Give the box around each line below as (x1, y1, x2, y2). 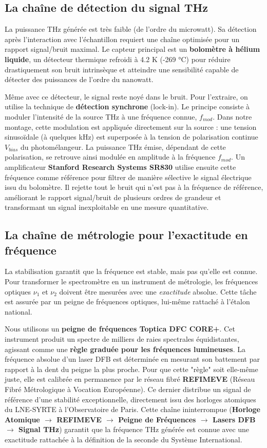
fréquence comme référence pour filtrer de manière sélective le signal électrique (5, 171, 252, 182)
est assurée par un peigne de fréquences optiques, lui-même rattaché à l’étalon (5, 296, 250, 307)
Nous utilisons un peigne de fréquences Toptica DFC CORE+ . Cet (5, 323, 235, 334)
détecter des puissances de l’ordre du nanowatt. (5, 74, 154, 85)
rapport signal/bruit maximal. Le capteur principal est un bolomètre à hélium (5, 44, 260, 54)
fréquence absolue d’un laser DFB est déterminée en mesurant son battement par (5, 354, 260, 364)
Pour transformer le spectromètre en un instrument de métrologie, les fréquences (5, 276, 258, 287)
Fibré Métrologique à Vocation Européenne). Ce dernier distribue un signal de (5, 384, 251, 395)
